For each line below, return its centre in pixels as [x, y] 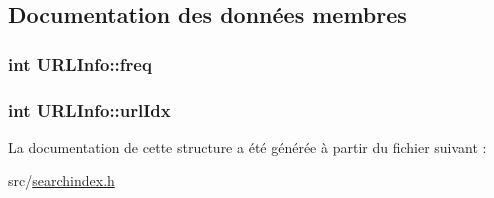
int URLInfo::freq [80, 63]
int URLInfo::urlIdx [89, 109]
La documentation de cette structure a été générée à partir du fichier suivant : [247, 146]
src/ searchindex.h [61, 180]
